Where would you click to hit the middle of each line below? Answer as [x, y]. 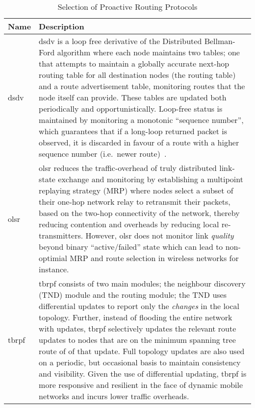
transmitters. [61, 235]
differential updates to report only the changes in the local [139, 306]
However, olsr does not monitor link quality [160, 235]
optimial [53, 258]
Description [62, 26]
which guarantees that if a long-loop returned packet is [133, 131]
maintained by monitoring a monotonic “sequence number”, [141, 120]
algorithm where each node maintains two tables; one [148, 52]
